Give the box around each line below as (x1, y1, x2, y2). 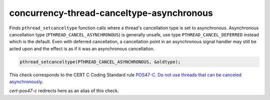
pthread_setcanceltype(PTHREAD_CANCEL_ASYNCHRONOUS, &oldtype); (19, 59, 181, 65)
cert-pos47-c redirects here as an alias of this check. (9, 88, 119, 94)
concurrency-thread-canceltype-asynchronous (9, 7, 213, 18)
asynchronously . (9, 79, 43, 85)
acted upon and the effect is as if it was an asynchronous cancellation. (9, 45, 155, 52)
